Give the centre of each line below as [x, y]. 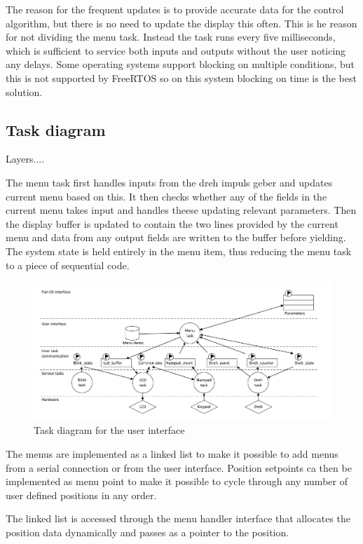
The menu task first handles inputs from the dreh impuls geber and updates [169, 182]
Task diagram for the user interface [109, 430]
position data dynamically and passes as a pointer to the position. [148, 532]
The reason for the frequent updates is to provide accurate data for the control [175, 9]
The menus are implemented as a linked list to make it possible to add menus [172, 453]
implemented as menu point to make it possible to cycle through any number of [177, 481]
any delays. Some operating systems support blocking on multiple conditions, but [180, 64]
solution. [24, 91]
